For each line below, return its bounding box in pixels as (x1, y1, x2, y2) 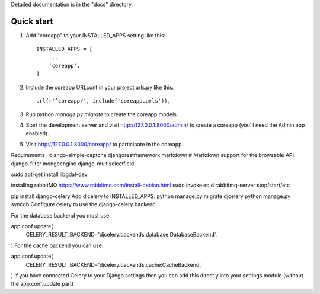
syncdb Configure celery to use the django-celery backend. (11, 201, 158, 208)
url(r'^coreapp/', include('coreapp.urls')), (36, 98, 171, 104)
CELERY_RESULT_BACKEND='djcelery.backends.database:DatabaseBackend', (25, 231, 217, 238)
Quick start (11, 16, 53, 26)
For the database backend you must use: (11, 212, 111, 219)
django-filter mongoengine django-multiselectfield (11, 160, 135, 167)
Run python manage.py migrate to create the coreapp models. (25, 110, 178, 118)
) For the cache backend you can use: (11, 242, 104, 249)
